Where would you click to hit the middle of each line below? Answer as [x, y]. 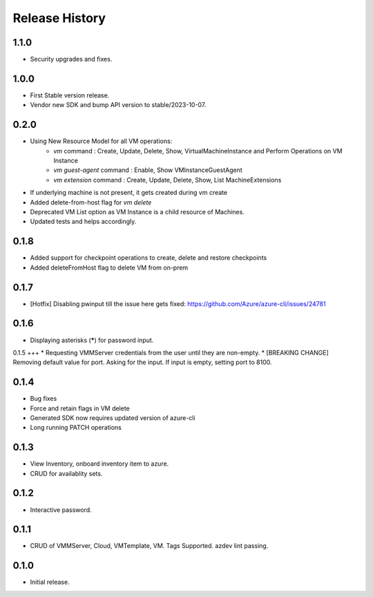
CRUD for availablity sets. [66, 473]
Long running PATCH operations [76, 428]
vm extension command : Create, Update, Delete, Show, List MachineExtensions [168, 180]
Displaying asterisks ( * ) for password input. [92, 340]
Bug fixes [44, 399]
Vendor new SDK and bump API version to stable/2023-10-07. [118, 105]
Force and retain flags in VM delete [80, 408]
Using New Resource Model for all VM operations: [101, 141]
